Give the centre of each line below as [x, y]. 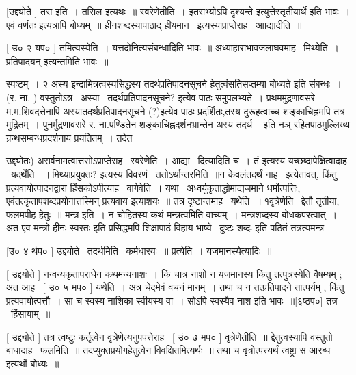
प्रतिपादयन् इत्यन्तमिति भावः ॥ [57, 61]
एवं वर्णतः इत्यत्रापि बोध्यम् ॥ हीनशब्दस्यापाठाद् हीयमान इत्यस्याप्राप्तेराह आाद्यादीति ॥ [154, 24]
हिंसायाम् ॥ [30, 314]
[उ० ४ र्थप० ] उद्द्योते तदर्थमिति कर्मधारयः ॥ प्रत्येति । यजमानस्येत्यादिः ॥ [139, 250]
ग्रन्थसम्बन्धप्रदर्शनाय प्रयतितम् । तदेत [69, 137]
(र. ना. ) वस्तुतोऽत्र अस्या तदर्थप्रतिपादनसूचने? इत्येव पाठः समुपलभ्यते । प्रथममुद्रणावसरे [161, 97]
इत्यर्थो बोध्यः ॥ [33, 364]
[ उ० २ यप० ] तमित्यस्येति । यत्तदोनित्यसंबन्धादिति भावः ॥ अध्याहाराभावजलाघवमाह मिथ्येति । [173, 48]
